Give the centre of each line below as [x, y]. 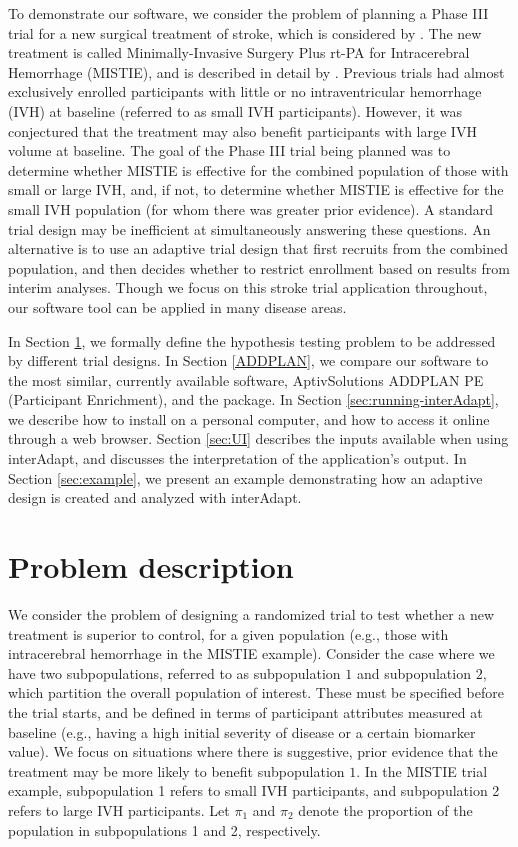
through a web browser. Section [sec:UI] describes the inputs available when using [258, 438]
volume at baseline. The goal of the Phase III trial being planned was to [229, 150]
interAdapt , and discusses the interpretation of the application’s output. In [237, 458]
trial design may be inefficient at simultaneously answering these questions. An [249, 228]
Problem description [151, 566]
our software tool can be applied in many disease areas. [177, 306]
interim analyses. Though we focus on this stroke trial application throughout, [248, 287]
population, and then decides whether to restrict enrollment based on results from [259, 267]
